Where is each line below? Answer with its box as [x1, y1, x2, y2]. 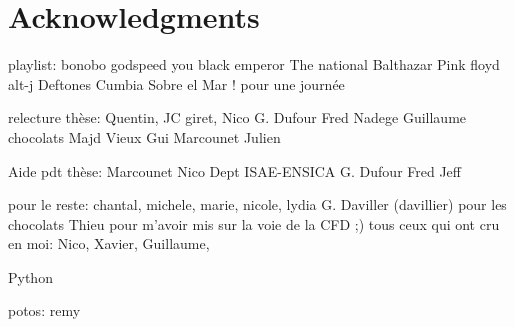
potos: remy [8, 300, 81, 321]
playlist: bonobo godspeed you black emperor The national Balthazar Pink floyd [8, 54, 500, 75]
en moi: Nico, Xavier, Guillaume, [8, 233, 210, 254]
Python [8, 266, 53, 287]
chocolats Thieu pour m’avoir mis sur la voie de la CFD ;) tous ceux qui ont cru [8, 213, 500, 234]
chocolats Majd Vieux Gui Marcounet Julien [8, 126, 281, 147]
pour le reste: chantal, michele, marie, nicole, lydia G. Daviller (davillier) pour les [8, 194, 507, 215]
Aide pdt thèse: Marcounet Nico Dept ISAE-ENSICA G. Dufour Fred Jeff [8, 160, 461, 181]
